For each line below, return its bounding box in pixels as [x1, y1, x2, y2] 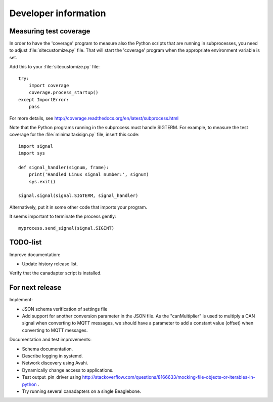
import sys [18, 150, 45, 156]
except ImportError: [18, 97, 69, 102]
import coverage [28, 83, 69, 89]
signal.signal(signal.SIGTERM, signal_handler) [18, 193, 139, 198]
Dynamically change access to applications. [22, 367, 114, 373]
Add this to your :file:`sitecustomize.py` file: [9, 64, 100, 70]
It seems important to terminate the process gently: [9, 213, 116, 220]
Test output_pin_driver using [22, 374, 81, 380]
